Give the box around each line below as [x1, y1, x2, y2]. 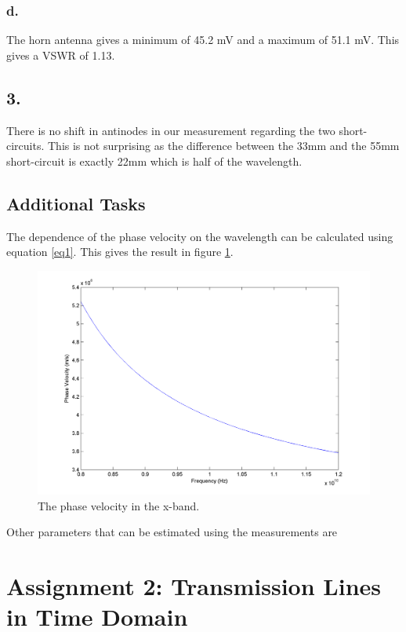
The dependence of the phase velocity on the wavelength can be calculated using [6, 228, 393, 244]
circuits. [6, 137, 45, 154]
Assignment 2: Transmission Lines [6, 570, 381, 602]
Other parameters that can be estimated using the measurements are [6, 524, 338, 540]
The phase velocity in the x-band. [38, 497, 200, 513]
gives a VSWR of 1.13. [6, 46, 115, 63]
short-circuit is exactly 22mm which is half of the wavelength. [6, 152, 303, 169]
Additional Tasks [6, 191, 146, 215]
